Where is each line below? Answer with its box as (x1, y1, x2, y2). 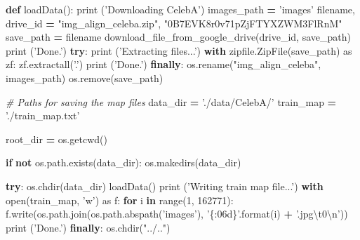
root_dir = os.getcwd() (6, 131, 107, 146)
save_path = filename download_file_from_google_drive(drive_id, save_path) (6, 29, 351, 44)
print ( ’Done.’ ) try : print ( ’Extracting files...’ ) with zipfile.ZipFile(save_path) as (6, 43, 352, 58)
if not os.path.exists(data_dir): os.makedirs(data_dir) (6, 155, 241, 170)
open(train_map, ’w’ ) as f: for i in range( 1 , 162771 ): (6, 192, 234, 207)
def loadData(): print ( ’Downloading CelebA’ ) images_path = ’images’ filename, (6, 2, 355, 16)
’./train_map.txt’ (6, 108, 80, 123)
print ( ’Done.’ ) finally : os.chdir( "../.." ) (6, 220, 171, 234)
